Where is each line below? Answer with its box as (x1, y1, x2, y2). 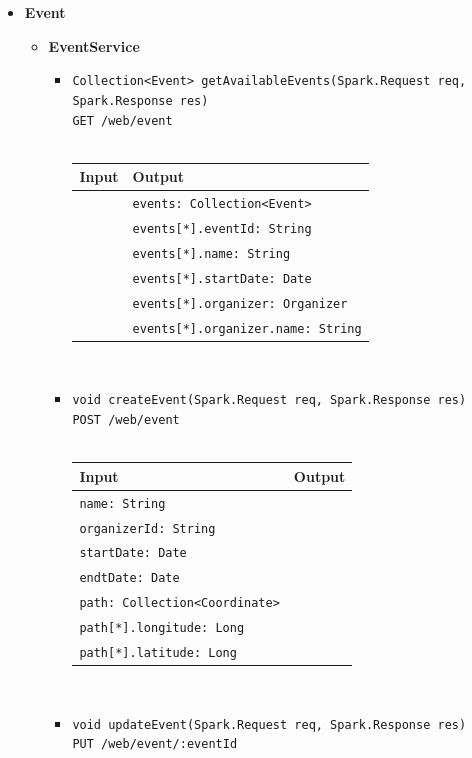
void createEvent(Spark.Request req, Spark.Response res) (72, 393, 467, 408)
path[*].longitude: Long (79, 621, 245, 636)
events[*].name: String (132, 246, 291, 261)
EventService (48, 35, 140, 56)
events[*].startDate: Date (132, 271, 312, 286)
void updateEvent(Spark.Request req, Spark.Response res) (72, 717, 467, 732)
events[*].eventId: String (132, 222, 312, 236)
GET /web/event (72, 113, 173, 128)
